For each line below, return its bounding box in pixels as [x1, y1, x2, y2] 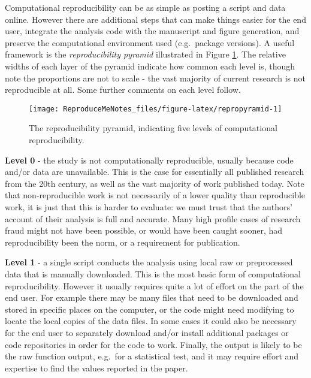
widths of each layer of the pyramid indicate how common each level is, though [5, 59, 295, 72]
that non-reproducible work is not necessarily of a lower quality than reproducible [5, 189, 306, 201]
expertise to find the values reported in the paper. [5, 361, 188, 374]
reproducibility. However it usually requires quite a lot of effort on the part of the [5, 279, 304, 292]
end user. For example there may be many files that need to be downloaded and [5, 291, 298, 304]
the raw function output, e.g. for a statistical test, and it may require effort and [5, 350, 299, 362]
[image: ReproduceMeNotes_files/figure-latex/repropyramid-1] [29, 104, 282, 113]
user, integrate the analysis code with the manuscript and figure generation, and [5, 25, 300, 37]
